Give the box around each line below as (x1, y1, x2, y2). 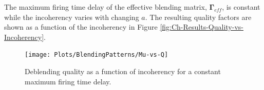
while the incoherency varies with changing (4, 11, 139, 22)
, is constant (222, 2, 260, 12)
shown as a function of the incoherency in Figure (4, 21, 158, 32)
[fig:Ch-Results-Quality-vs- (160, 21, 243, 32)
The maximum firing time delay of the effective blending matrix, (4, 2, 207, 12)
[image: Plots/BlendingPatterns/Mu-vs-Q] (25, 51, 168, 59)
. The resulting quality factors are (145, 11, 252, 22)
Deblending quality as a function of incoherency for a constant (25, 66, 221, 77)
